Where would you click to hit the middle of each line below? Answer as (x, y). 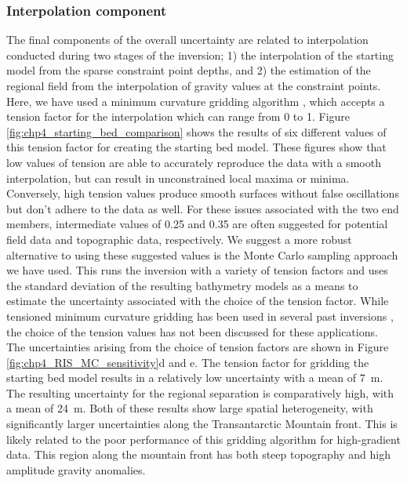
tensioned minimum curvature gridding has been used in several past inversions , (200, 316)
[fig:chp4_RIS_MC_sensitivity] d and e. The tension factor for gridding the (188, 362)
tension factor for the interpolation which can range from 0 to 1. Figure (178, 116)
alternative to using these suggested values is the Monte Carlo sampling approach (202, 254)
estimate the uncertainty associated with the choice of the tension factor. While (198, 301)
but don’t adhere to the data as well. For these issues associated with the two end (203, 208)
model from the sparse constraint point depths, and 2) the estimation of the (189, 70)
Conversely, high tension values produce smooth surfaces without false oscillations (203, 193)
